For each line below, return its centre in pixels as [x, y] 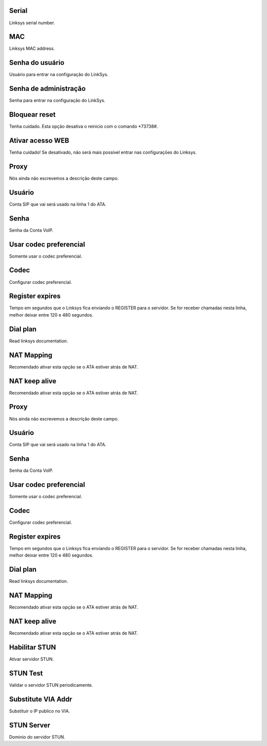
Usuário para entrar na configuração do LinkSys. [59, 75]
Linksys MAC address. [32, 48]
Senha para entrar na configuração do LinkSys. [57, 100]
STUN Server [30, 725]
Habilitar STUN [33, 647]
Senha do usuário [37, 63]
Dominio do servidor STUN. [37, 737]
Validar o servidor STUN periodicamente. [51, 685]
